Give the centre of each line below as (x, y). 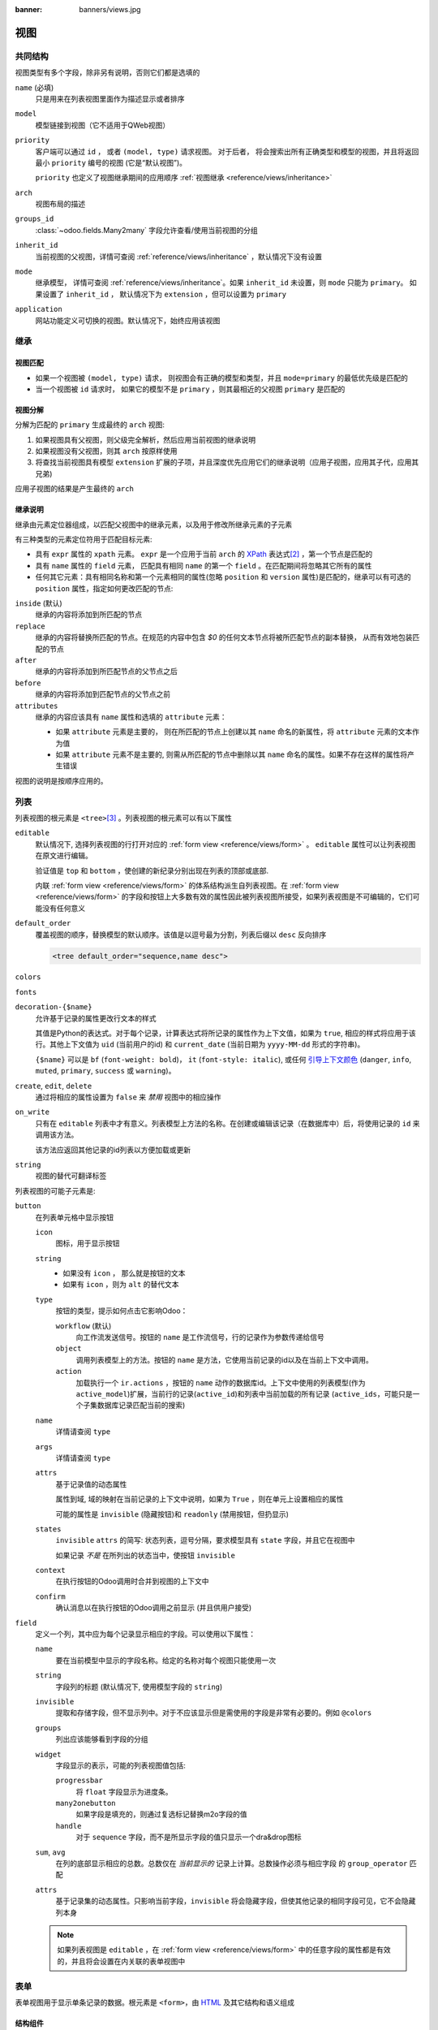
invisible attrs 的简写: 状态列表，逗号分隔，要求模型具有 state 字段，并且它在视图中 (205, 1540)
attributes (36, 706)
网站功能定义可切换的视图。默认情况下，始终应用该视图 (128, 320)
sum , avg (50, 1852)
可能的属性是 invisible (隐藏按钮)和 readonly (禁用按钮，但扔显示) (172, 1514)
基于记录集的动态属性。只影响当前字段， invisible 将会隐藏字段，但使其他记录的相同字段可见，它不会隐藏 (236, 1901)
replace (30, 626)
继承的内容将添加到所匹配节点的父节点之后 (106, 672)
